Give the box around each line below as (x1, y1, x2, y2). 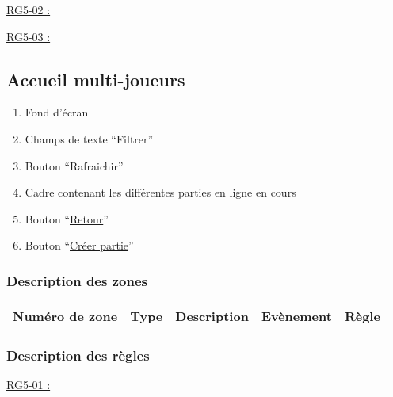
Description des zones (6, 270, 147, 290)
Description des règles (6, 345, 150, 365)
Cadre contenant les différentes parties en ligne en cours (25, 184, 296, 200)
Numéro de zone (13, 307, 118, 326)
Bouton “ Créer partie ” (25, 237, 134, 254)
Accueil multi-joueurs (6, 67, 185, 91)
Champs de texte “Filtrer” (25, 130, 154, 147)
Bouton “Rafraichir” (25, 157, 124, 174)
